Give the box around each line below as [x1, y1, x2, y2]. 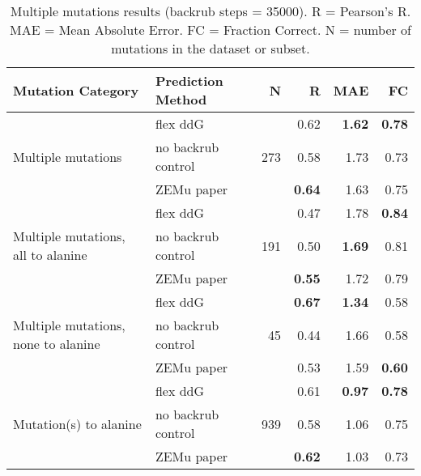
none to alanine [13, 334, 100, 353]
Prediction [155, 71, 223, 90]
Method [155, 90, 207, 108]
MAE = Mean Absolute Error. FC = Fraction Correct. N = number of [10, 20, 411, 39]
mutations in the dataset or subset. [111, 39, 310, 57]
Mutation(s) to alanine [13, 414, 142, 433]
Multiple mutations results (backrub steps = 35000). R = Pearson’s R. [10, 2, 411, 20]
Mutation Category [13, 80, 139, 100]
